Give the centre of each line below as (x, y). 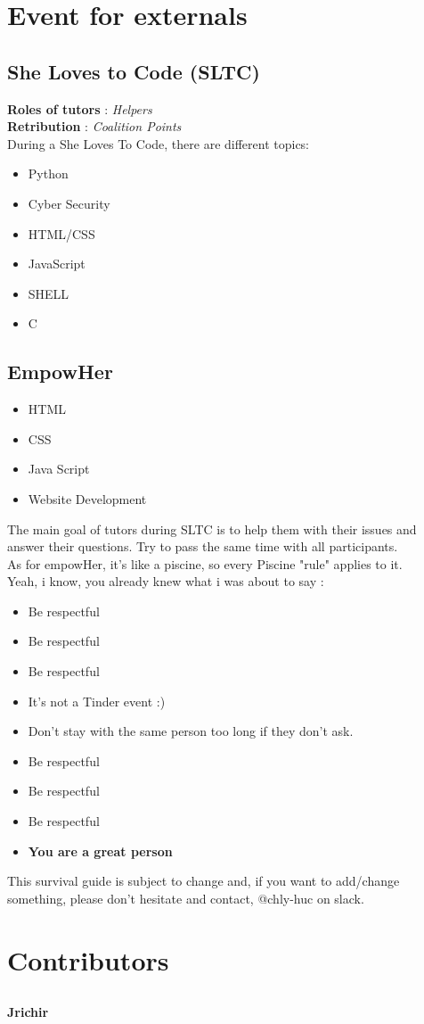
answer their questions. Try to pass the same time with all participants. (203, 546)
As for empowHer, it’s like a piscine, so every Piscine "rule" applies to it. (205, 563)
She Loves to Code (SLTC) (134, 71)
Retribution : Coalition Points (94, 126)
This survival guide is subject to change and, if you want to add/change (204, 881)
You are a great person (100, 851)
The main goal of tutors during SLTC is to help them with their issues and (212, 529)
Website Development (87, 498)
